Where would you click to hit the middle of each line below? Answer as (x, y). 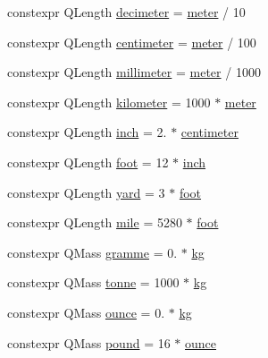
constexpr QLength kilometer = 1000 (109, 102)
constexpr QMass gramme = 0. (92, 252)
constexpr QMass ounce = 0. (86, 312)
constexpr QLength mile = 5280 (95, 222)
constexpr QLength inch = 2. (87, 132)
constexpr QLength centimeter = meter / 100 (132, 42)
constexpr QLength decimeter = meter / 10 (126, 12)
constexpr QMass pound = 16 (89, 342)
